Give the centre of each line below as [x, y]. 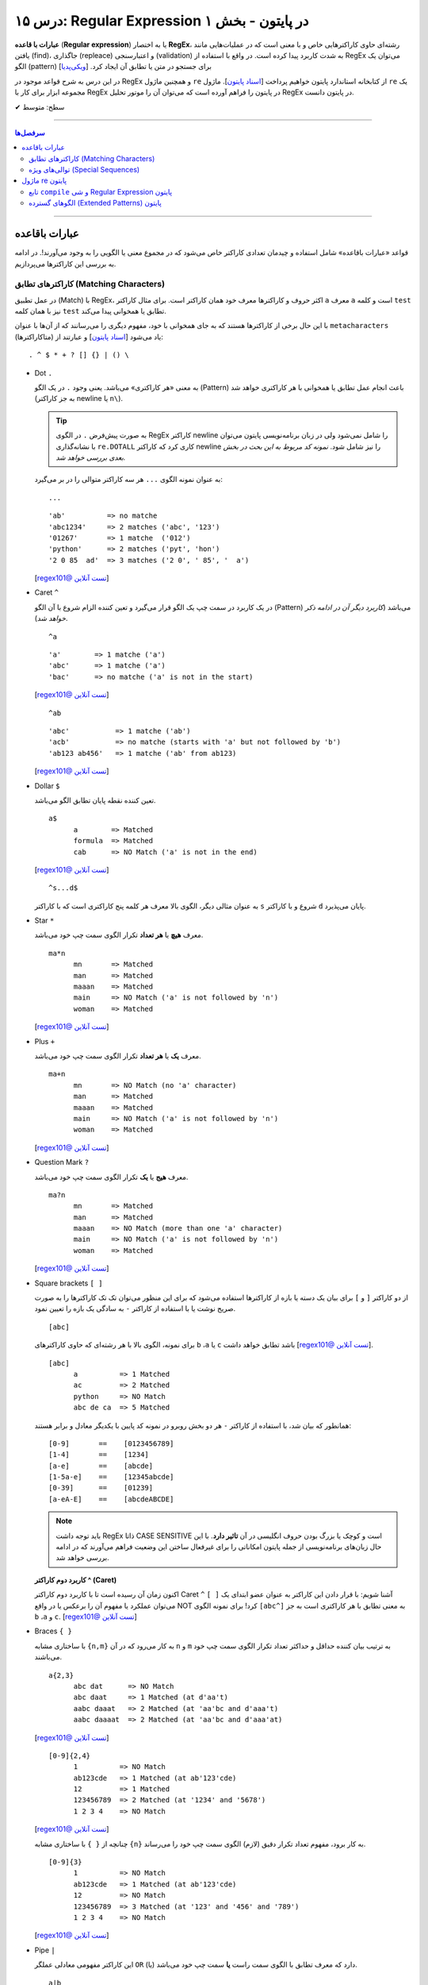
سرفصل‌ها [30, 133]
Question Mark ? [62, 1162]
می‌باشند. [48, 1657]
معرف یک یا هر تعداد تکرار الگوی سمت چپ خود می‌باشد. [118, 1055]
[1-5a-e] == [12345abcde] [111, 1477]
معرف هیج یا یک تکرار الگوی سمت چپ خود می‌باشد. [111, 1177]
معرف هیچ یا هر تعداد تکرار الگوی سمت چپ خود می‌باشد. [119, 935]
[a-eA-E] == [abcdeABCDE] [111, 1499]
